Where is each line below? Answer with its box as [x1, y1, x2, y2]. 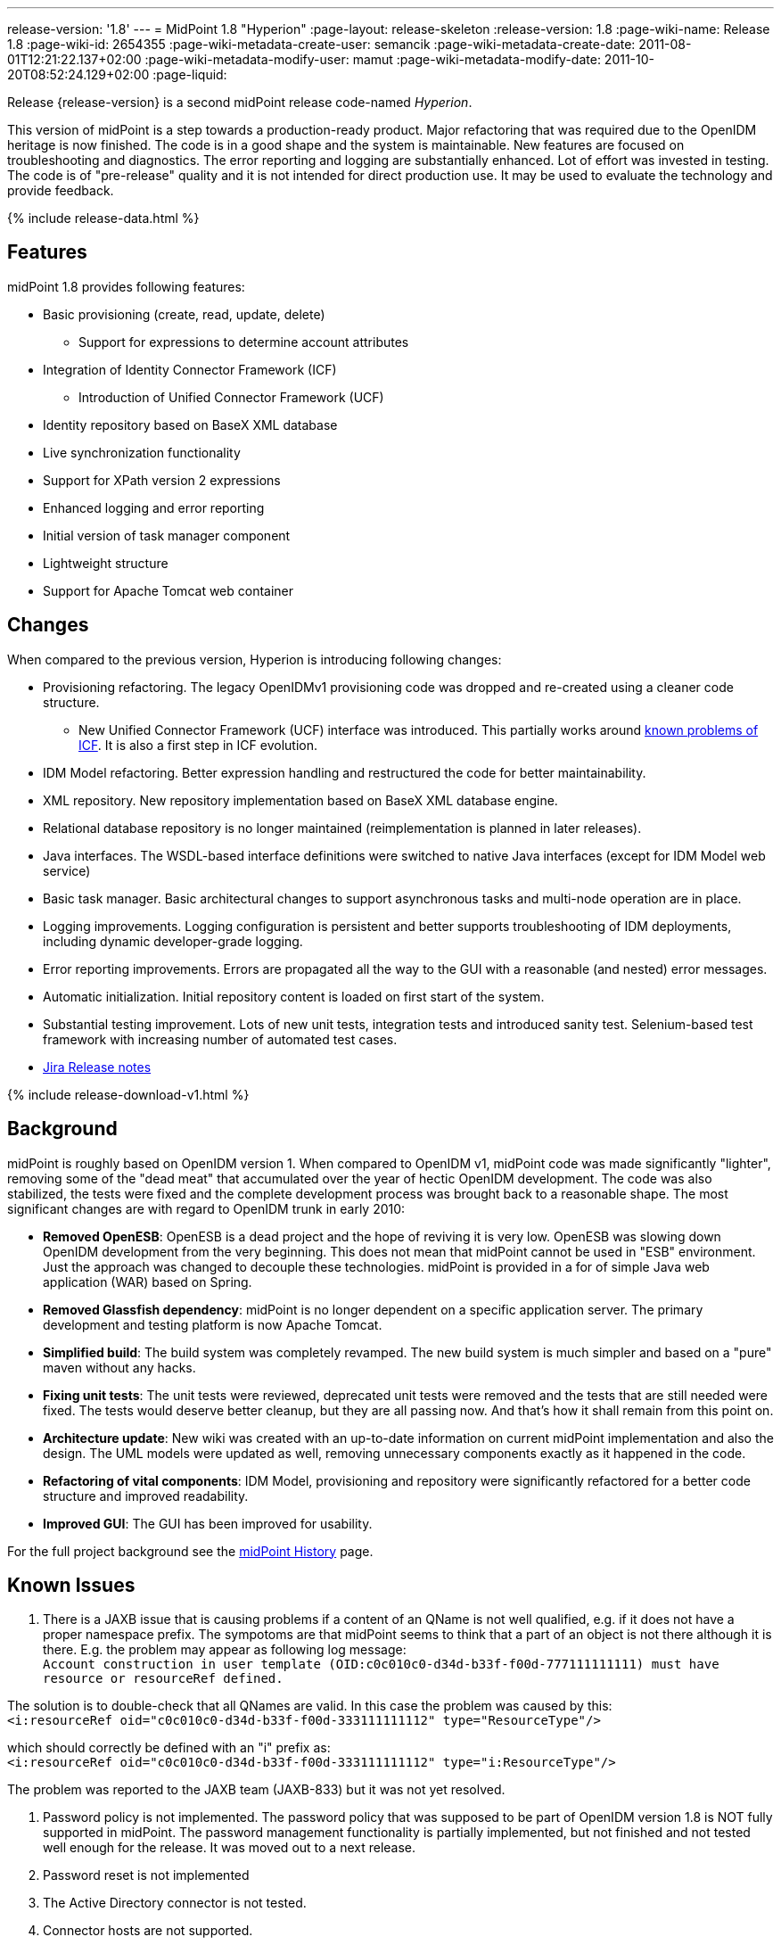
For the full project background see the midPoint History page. [7, 1543, 374, 1559]
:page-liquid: [152, 67, 227, 82]
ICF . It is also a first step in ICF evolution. [78, 737, 317, 753]
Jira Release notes [43, 1059, 152, 1075]
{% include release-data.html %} [7, 210, 200, 226]
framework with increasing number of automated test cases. [43, 1031, 398, 1047]
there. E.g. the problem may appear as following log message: [43, 1642, 407, 1658]
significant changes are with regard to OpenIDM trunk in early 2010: [7, 1200, 406, 1216]
